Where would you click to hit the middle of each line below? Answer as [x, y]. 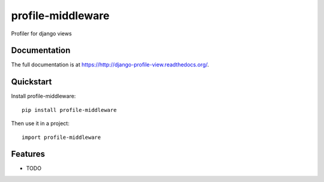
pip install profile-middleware [69, 110]
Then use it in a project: [40, 123]
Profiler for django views [41, 34]
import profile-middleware [61, 137]
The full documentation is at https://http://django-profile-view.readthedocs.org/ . [110, 65]
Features [28, 154]
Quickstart [31, 82]
